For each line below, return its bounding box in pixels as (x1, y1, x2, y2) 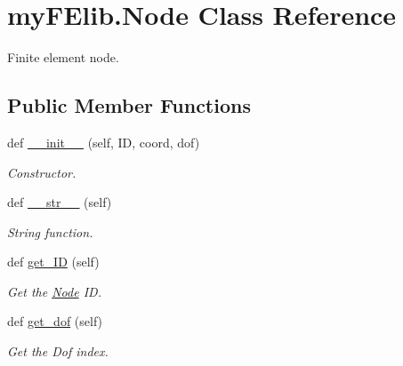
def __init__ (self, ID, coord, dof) (7, 132, 200, 151)
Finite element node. (7, 48, 119, 67)
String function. (7, 222, 93, 241)
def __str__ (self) (7, 193, 112, 211)
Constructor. (7, 163, 77, 181)
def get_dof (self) (7, 312, 103, 330)
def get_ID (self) (7, 252, 100, 271)
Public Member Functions (7, 91, 251, 119)
